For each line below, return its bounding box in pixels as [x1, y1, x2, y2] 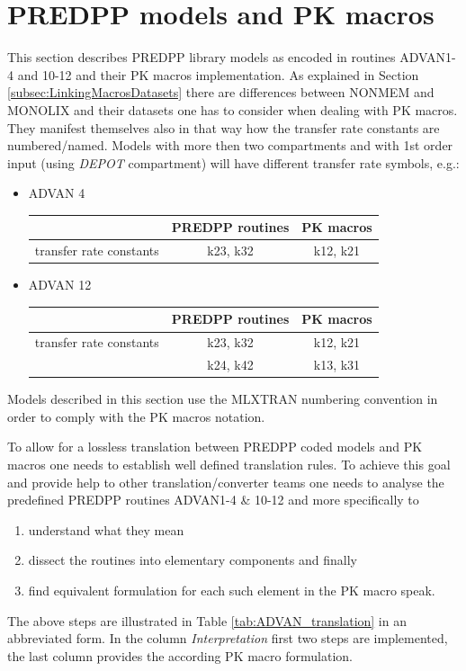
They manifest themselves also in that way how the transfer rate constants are [7, 118, 440, 137]
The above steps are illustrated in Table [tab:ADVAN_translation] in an [7, 611, 407, 630]
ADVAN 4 [28, 183, 85, 202]
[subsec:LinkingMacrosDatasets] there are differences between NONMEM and [7, 83, 435, 102]
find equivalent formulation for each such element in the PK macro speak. [28, 580, 435, 599]
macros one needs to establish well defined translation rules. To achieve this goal [7, 454, 451, 473]
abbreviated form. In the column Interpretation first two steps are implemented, [7, 629, 448, 648]
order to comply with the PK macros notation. [7, 407, 265, 425]
